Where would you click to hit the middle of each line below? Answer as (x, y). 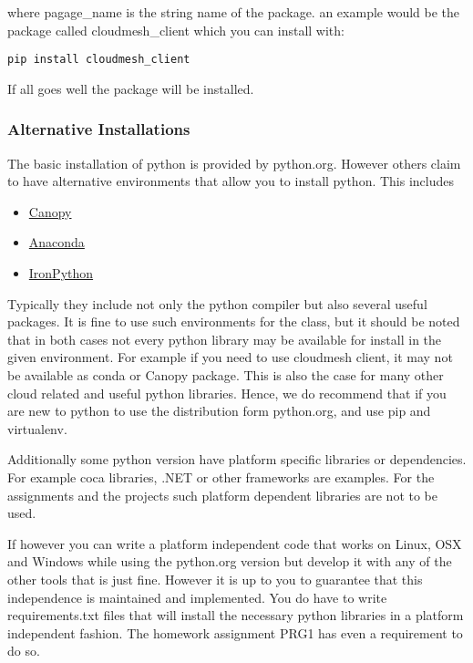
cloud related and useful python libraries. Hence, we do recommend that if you (227, 393)
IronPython (61, 273)
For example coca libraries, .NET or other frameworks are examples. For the (221, 477)
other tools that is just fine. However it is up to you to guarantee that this (215, 579)
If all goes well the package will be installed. (131, 88)
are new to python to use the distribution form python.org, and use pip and (219, 411)
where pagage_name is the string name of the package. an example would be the (234, 12)
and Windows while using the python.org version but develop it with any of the (230, 561)
